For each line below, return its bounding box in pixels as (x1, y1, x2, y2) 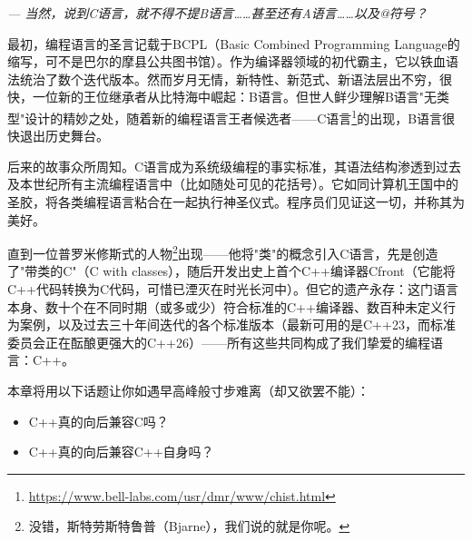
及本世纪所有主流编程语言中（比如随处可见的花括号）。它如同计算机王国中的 (7, 174, 458, 193)
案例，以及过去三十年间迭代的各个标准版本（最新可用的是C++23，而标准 (19, 315, 456, 334)
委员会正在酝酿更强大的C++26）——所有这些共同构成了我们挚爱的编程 (7, 332, 430, 351)
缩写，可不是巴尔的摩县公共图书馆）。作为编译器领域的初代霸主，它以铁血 (7, 52, 446, 71)
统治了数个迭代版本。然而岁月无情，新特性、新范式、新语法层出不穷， (19, 69, 439, 88)
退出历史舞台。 (19, 126, 109, 145)
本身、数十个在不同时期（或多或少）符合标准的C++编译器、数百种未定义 (7, 297, 443, 316)
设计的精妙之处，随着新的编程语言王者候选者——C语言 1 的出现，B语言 (25, 105, 443, 127)
